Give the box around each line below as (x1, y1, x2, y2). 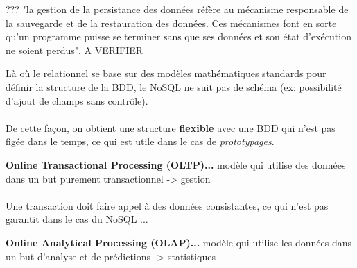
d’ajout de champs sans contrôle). (6, 93, 148, 108)
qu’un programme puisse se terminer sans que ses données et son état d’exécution (6, 29, 351, 44)
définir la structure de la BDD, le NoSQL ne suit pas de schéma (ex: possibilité (6, 79, 342, 94)
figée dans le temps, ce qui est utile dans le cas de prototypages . (6, 134, 275, 149)
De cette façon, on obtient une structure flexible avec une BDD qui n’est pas (6, 120, 336, 135)
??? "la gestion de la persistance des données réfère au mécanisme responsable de (6, 2, 349, 16)
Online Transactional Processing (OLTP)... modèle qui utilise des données (6, 157, 346, 171)
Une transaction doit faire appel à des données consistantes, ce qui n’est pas (6, 198, 329, 212)
